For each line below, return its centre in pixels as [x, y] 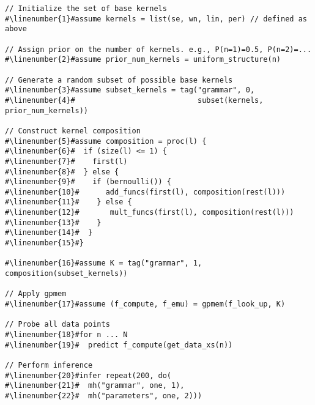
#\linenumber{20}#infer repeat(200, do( [88, 375]
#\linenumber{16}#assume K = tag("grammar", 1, [104, 263]
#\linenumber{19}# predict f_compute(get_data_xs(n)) [119, 345]
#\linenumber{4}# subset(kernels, [134, 100]
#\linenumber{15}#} [44, 243]
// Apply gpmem [36, 294]
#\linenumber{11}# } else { [69, 202]
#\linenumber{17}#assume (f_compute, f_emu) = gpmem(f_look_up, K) [145, 304]
